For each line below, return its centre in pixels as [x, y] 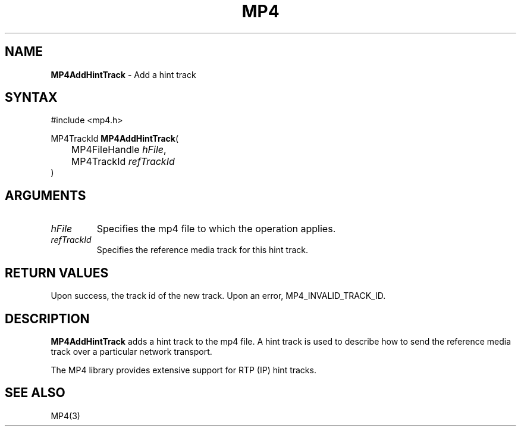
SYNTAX [31, 98]
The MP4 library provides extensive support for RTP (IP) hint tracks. [183, 370]
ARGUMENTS [45, 195]
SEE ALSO [35, 393]
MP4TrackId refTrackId [123, 162]
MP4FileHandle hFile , [119, 150]
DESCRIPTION [47, 318]
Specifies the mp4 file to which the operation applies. [216, 229]
